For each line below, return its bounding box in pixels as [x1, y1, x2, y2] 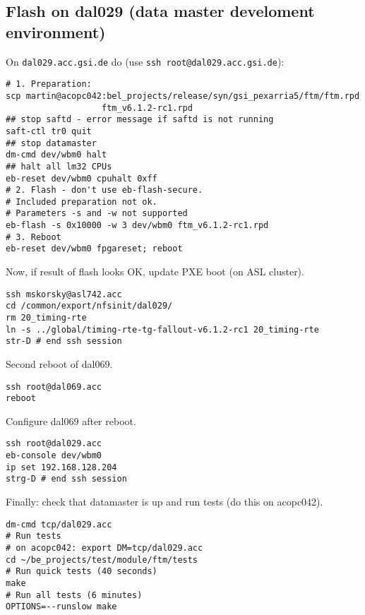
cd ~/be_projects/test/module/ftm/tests [6, 554, 198, 565]
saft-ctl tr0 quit [6, 126, 92, 136]
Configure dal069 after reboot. [6, 413, 136, 428]
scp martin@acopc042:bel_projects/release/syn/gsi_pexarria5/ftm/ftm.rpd [6, 90, 360, 101]
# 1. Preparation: [6, 79, 92, 90]
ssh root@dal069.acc [6, 381, 102, 392]
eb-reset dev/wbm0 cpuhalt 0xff [6, 173, 157, 184]
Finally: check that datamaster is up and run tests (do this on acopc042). [6, 494, 323, 509]
